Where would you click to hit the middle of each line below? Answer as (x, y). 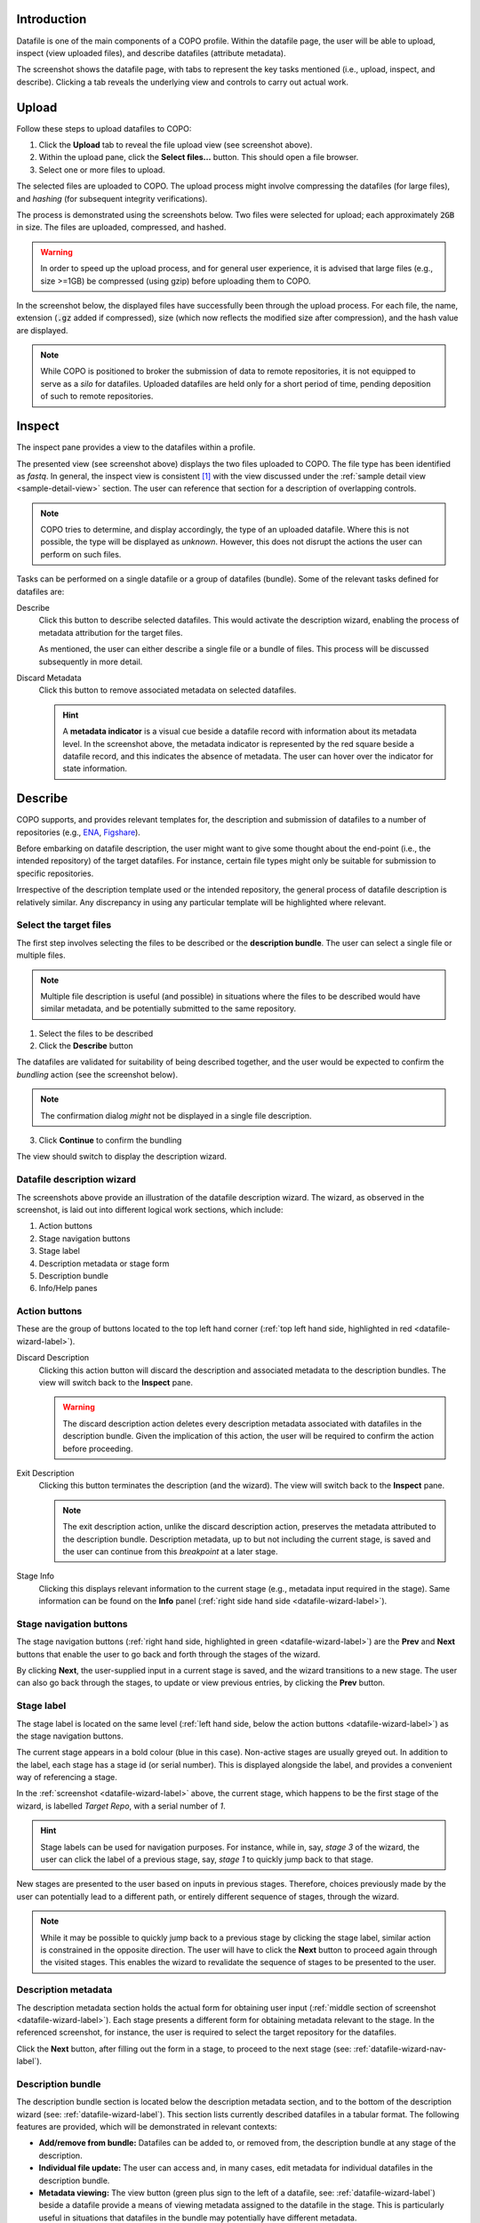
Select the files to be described (96, 1033)
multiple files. (41, 955)
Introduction (52, 19)
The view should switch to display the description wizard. (121, 1157)
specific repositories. (55, 873)
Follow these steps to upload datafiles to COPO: (104, 128)
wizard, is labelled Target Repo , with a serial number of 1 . (121, 1806)
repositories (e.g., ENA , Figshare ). (79, 832)
